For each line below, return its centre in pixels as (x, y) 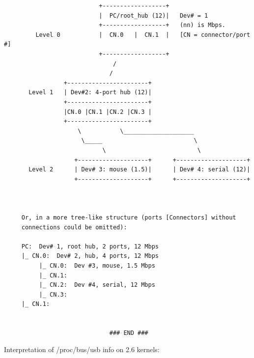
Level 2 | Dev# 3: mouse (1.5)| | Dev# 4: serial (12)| (140, 170)
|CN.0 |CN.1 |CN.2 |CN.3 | (108, 112)
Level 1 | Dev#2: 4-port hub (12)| (90, 93)
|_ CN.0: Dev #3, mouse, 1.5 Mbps (97, 266)
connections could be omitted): (74, 227)
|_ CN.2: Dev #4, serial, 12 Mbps (97, 285)
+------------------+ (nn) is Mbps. (162, 25)
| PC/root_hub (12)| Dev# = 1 (154, 15)
